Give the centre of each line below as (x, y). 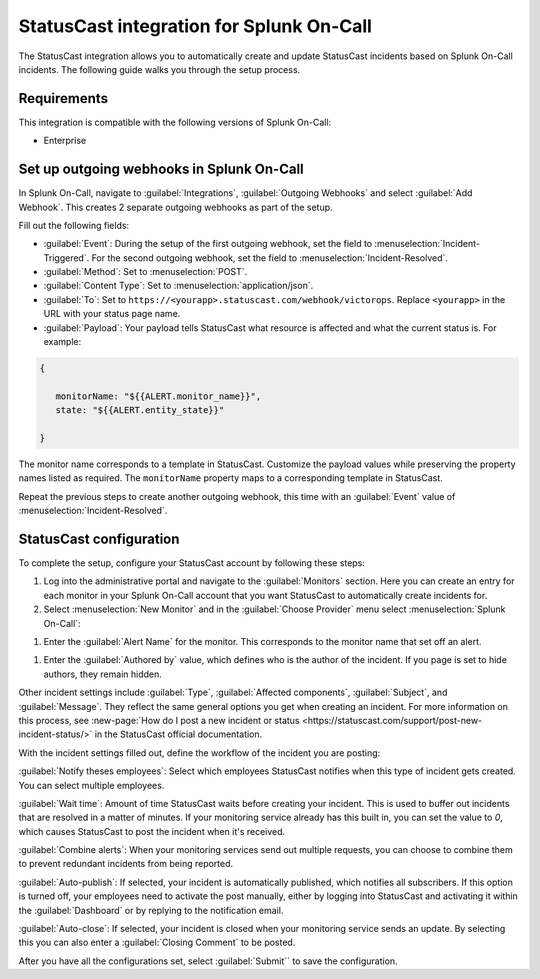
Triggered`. (66, 257)
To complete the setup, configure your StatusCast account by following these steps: (191, 563)
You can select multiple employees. (91, 785)
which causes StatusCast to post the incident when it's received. (152, 831)
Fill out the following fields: (74, 225)
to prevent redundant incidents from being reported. (126, 864)
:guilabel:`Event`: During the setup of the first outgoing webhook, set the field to (208, 244)
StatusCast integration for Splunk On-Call (195, 26)
